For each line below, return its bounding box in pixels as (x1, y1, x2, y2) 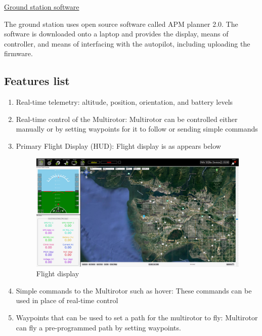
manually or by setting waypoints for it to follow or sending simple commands (16, 123, 258, 134)
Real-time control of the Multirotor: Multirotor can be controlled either (16, 113, 238, 124)
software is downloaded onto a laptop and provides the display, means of (4, 28, 229, 39)
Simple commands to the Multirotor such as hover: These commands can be (16, 285, 252, 296)
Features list (4, 73, 70, 89)
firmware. (4, 48, 33, 59)
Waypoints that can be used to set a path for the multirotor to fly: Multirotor (16, 312, 258, 323)
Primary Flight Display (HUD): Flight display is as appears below (16, 140, 221, 151)
